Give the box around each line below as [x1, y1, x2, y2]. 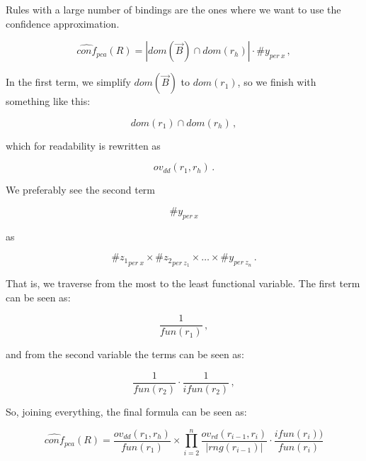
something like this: [6, 94, 91, 109]
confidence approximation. [6, 16, 120, 30]
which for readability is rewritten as [6, 138, 161, 152]
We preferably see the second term [6, 182, 156, 197]
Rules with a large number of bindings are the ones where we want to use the [6, 2, 341, 16]
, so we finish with [237, 74, 316, 89]
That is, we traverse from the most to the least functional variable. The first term [6, 276, 360, 291]
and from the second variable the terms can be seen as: [6, 347, 244, 362]
